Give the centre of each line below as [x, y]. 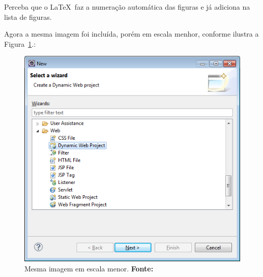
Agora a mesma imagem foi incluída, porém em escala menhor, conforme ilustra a [131, 34]
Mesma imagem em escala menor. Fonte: [89, 268]
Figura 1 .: [20, 43]
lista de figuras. [28, 17]
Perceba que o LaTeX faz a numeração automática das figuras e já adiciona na [127, 7]
